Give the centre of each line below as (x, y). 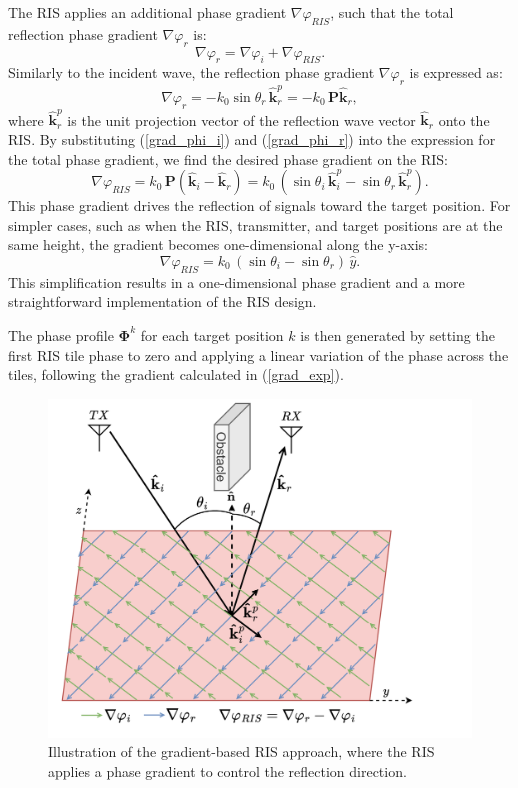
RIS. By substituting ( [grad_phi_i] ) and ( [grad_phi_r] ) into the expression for (252, 139)
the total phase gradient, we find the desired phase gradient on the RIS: (228, 158)
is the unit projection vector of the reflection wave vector (241, 119)
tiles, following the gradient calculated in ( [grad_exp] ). (176, 374)
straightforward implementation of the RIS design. (162, 301)
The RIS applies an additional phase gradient (147, 12)
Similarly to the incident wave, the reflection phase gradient (191, 72)
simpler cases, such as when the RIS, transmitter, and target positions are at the (255, 224)
